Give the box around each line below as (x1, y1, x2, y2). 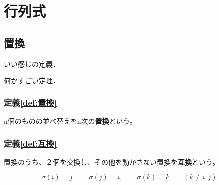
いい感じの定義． (4, 58, 60, 69)
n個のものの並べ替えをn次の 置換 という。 (4, 115, 137, 126)
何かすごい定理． (4, 75, 60, 86)
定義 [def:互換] (4, 137, 57, 149)
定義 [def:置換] (4, 96, 57, 108)
